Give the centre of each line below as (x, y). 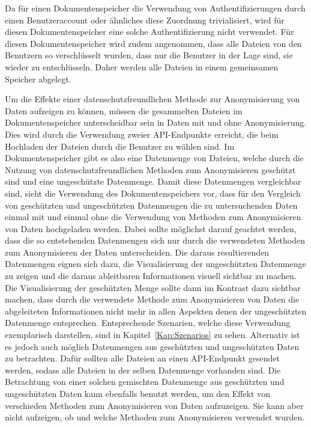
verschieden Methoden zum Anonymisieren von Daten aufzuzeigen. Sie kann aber (154, 405)
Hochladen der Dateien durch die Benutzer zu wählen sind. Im (120, 146)
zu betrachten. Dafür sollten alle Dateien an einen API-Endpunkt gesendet (142, 358)
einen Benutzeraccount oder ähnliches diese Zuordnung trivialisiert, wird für (145, 20)
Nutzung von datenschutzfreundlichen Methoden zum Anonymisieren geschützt (150, 169)
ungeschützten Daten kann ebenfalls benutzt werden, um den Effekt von (137, 393)
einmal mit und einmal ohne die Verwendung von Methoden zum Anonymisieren (153, 217)
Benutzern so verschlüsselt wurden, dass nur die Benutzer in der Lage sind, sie (149, 55)
